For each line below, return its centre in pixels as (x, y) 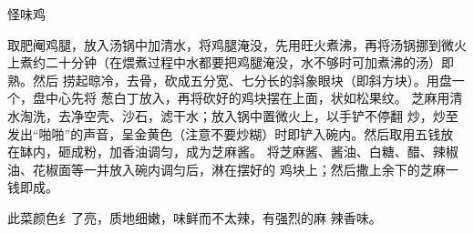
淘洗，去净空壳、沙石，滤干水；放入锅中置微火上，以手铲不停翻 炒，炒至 (239, 115)
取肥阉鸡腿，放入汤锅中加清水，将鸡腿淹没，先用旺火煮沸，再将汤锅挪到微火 (237, 44)
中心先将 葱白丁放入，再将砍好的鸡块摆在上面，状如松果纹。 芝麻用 (247, 98)
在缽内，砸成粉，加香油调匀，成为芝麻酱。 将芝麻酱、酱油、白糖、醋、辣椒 (233, 152)
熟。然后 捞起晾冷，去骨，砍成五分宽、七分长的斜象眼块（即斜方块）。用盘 (230, 80)
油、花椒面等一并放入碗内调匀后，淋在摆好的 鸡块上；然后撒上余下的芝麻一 (233, 169)
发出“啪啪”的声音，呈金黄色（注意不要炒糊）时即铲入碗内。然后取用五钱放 (231, 133)
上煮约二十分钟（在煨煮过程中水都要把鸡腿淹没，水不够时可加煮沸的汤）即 (231, 62)
